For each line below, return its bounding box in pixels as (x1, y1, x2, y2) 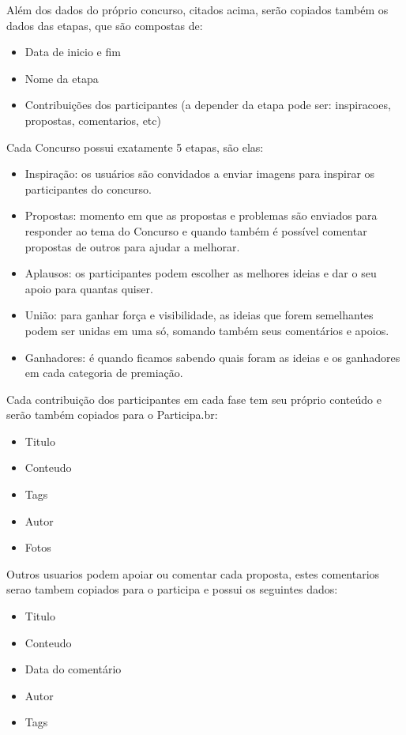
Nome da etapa (24, 70, 99, 86)
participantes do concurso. (24, 180, 152, 197)
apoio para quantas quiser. (24, 280, 153, 296)
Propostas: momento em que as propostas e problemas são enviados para (24, 207, 378, 224)
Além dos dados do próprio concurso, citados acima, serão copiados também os (6, 2, 389, 17)
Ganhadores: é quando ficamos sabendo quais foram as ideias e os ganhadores (24, 349, 400, 365)
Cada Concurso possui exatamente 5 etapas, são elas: (6, 138, 264, 155)
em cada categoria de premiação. (24, 364, 183, 381)
